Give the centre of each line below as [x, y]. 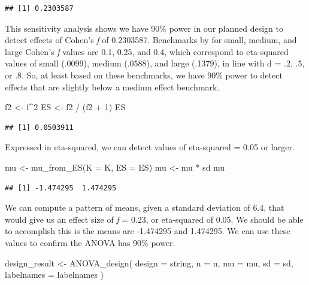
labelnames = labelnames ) [54, 275]
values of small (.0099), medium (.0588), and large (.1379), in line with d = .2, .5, [155, 63]
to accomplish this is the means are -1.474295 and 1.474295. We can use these [148, 231]
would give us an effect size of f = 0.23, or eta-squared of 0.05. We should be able [154, 219]
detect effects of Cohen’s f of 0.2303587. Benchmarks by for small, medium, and [151, 40]
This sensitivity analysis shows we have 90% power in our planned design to [144, 28]
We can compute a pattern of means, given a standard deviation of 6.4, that [145, 207]
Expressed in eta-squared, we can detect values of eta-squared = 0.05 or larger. [150, 147]
